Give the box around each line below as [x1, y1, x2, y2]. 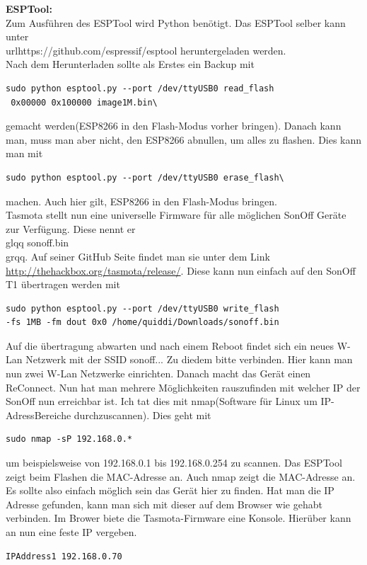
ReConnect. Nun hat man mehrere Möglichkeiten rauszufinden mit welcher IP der [6, 379, 361, 394]
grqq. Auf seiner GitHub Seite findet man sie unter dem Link [6, 249, 270, 263]
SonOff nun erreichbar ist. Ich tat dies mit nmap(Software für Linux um [6, 394, 318, 409]
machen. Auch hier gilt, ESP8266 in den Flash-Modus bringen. [6, 193, 277, 208]
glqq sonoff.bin [6, 235, 69, 250]
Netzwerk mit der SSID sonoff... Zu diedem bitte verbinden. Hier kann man [25, 352, 353, 367]
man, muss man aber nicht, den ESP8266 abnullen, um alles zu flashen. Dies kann [6, 132, 362, 147]
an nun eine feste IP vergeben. [6, 525, 137, 539]
